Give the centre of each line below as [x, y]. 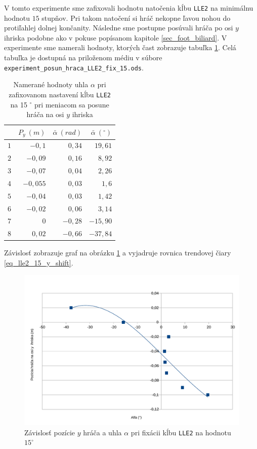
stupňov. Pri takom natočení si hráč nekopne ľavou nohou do [136, 17]
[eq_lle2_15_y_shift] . [39, 263]
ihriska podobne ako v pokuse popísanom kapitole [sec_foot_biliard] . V [116, 37]
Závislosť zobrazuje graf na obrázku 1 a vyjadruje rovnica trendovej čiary [118, 253]
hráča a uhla [102, 432]
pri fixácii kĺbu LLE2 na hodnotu [181, 432]
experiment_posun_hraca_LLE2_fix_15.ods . [74, 67]
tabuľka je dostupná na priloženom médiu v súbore [83, 58]
